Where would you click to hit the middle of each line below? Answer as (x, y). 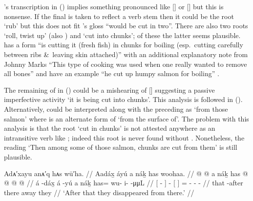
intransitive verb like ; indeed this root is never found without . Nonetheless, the (124, 137)
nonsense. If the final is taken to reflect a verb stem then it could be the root (119, 16)
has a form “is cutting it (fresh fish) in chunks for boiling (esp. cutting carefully (124, 45)
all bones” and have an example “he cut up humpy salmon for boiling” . (112, 73)
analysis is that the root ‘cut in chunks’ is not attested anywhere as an (110, 128)
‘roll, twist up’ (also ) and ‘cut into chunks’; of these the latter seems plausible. (122, 35)
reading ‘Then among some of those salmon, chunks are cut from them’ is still (121, 147)
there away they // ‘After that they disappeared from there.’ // (99, 192)
